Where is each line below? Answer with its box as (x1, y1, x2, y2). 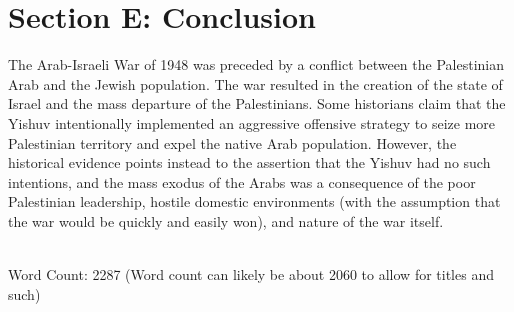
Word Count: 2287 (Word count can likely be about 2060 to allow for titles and (8, 264, 494, 285)
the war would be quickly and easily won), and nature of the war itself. (8, 210, 444, 231)
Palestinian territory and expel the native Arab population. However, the (8, 132, 457, 153)
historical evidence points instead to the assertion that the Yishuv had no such (8, 152, 491, 173)
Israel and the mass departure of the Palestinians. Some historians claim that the (8, 93, 506, 114)
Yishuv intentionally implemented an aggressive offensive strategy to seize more (8, 112, 496, 133)
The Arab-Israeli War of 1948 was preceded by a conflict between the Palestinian (8, 54, 504, 75)
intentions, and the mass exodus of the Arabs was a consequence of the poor (8, 171, 476, 192)
